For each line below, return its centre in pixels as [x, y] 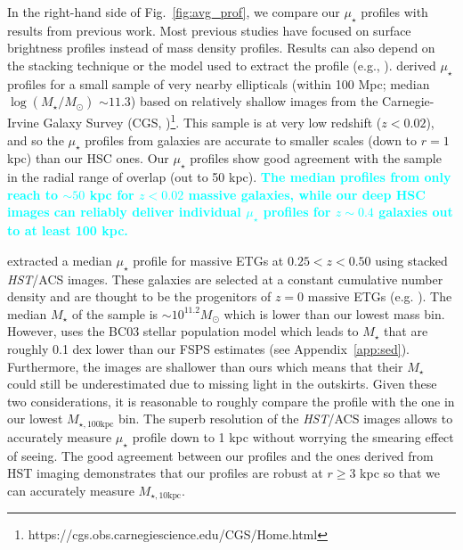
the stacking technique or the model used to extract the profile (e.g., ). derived [222, 65]
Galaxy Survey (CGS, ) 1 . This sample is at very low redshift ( [212, 121]
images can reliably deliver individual [124, 212]
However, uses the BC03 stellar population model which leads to [183, 331]
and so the [36, 140]
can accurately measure [71, 490]
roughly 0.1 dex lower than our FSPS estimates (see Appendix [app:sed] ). [208, 348]
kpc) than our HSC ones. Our [88, 158]
